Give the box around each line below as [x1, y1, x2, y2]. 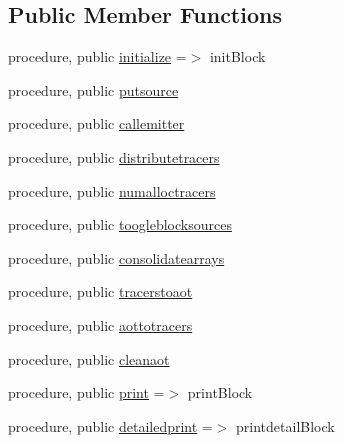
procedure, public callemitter [8, 113, 185, 134]
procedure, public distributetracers [8, 146, 220, 167]
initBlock [209, 46, 266, 67]
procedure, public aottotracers [8, 314, 193, 335]
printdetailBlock [236, 415, 335, 436]
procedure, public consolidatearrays [8, 247, 225, 268]
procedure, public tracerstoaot [8, 281, 193, 302]
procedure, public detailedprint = [8, 415, 213, 436]
